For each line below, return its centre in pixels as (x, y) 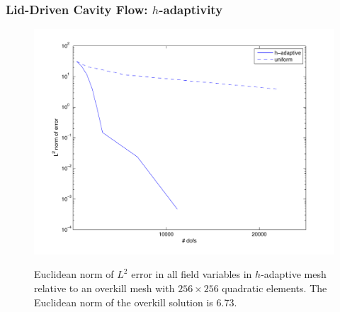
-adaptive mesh (294, 274)
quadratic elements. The (274, 288)
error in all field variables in (192, 274)
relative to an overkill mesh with (104, 288)
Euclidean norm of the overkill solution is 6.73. (136, 302)
